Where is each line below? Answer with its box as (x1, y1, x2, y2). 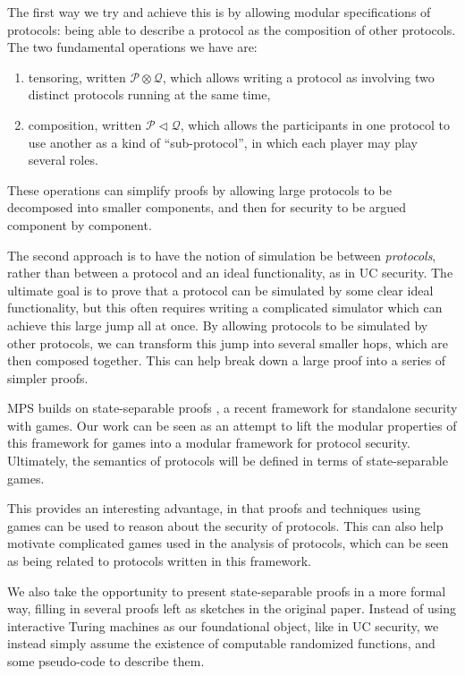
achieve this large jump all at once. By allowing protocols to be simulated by (7, 315, 428, 334)
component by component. (7, 215, 152, 234)
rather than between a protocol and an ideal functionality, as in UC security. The (7, 263, 453, 282)
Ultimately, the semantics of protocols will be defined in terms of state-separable (7, 451, 448, 470)
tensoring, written (28, 67, 126, 86)
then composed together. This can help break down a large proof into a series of (7, 351, 446, 370)
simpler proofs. (7, 368, 89, 387)
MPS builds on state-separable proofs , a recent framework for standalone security (7, 398, 458, 417)
